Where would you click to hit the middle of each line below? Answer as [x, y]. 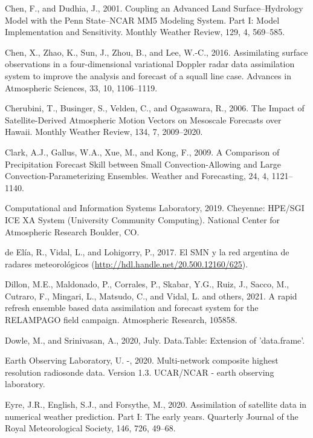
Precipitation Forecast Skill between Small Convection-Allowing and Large [143, 164]
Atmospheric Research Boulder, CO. [72, 231]
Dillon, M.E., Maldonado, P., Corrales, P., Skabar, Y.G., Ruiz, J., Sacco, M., [147, 284]
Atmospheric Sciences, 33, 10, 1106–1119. [81, 87]
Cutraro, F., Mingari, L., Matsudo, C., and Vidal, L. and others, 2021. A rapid [151, 296]
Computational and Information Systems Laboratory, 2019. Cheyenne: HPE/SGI [155, 208]
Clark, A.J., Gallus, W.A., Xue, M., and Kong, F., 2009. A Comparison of [142, 152]
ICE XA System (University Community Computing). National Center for [143, 219]
